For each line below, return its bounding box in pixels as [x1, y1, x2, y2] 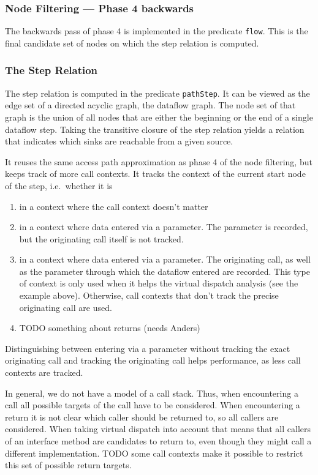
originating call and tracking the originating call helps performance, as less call [5, 354, 301, 367]
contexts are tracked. [5, 366, 83, 379]
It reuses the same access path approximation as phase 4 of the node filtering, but [5, 155, 312, 168]
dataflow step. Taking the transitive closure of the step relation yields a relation [5, 122, 305, 135]
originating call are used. [19, 301, 112, 313]
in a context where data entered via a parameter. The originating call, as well [19, 253, 311, 266]
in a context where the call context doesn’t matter [19, 200, 208, 212]
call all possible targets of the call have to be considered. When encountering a [5, 398, 300, 411]
